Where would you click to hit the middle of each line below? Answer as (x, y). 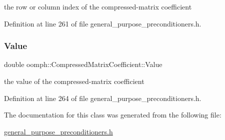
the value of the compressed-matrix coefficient (74, 81)
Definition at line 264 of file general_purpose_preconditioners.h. (103, 98)
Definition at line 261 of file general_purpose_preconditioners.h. (103, 23)
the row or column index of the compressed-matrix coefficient (98, 6)
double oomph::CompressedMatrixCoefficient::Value (83, 64)
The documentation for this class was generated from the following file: (113, 115)
